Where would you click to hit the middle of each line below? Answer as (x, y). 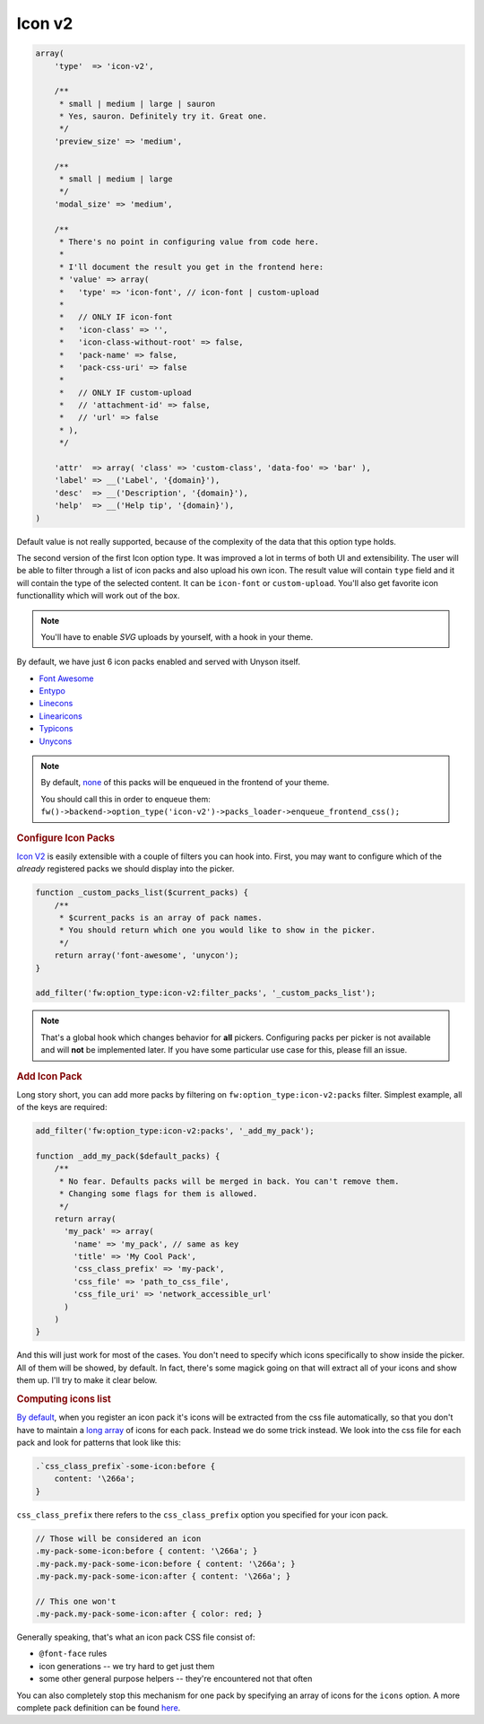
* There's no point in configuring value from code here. (189, 242)
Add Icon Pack (49, 1076)
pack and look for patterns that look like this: (99, 1443)
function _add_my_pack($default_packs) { (128, 1156)
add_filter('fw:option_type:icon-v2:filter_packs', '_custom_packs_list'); (206, 993)
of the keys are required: (62, 1107)
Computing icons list (64, 1398)
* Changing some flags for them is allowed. (158, 1194)
